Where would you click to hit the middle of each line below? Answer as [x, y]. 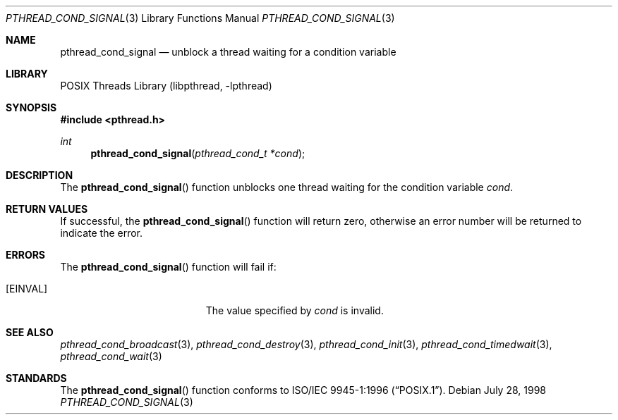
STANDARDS [36, 378]
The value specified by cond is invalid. [295, 310]
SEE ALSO [30, 332]
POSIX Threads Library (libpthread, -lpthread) [166, 86]
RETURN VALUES [47, 209]
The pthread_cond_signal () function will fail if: [168, 267]
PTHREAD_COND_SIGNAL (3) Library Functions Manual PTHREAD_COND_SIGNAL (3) [200, 18]
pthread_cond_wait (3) [111, 356]
